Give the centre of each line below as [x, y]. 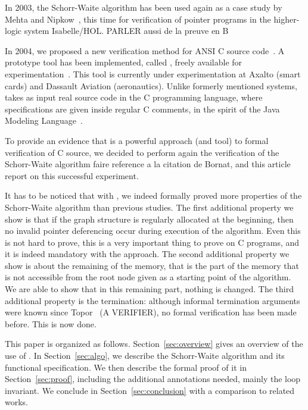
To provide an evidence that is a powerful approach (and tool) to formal [137, 140]
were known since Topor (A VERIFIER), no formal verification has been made [151, 312]
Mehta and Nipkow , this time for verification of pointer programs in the [138, 19]
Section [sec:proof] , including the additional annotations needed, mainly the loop [153, 379]
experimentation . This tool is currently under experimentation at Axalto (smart [153, 73]
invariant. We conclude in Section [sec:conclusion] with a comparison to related [150, 390]
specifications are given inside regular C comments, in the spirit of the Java [142, 109]
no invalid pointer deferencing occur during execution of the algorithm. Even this [153, 231]
